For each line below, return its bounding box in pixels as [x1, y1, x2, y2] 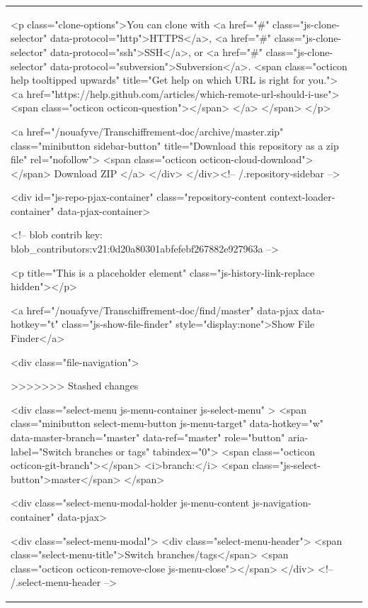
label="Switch [11, 443, 72, 458]
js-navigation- [252, 495, 311, 510]
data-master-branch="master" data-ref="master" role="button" [11, 430, 285, 444]
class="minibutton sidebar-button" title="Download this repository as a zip [11, 138, 339, 153]
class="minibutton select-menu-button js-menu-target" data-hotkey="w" [11, 416, 324, 431]
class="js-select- [252, 458, 321, 472]
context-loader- [270, 189, 335, 204]
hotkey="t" [11, 316, 59, 331]
